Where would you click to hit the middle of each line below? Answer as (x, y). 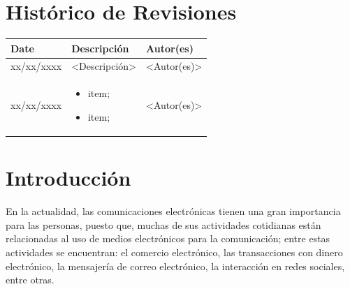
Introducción (68, 178)
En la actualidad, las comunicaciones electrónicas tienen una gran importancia (173, 211)
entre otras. (30, 280)
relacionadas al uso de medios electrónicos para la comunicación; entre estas (168, 238)
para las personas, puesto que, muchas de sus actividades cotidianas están (163, 224)
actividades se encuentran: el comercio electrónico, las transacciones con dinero (174, 252)
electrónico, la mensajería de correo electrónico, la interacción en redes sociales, (175, 266)
